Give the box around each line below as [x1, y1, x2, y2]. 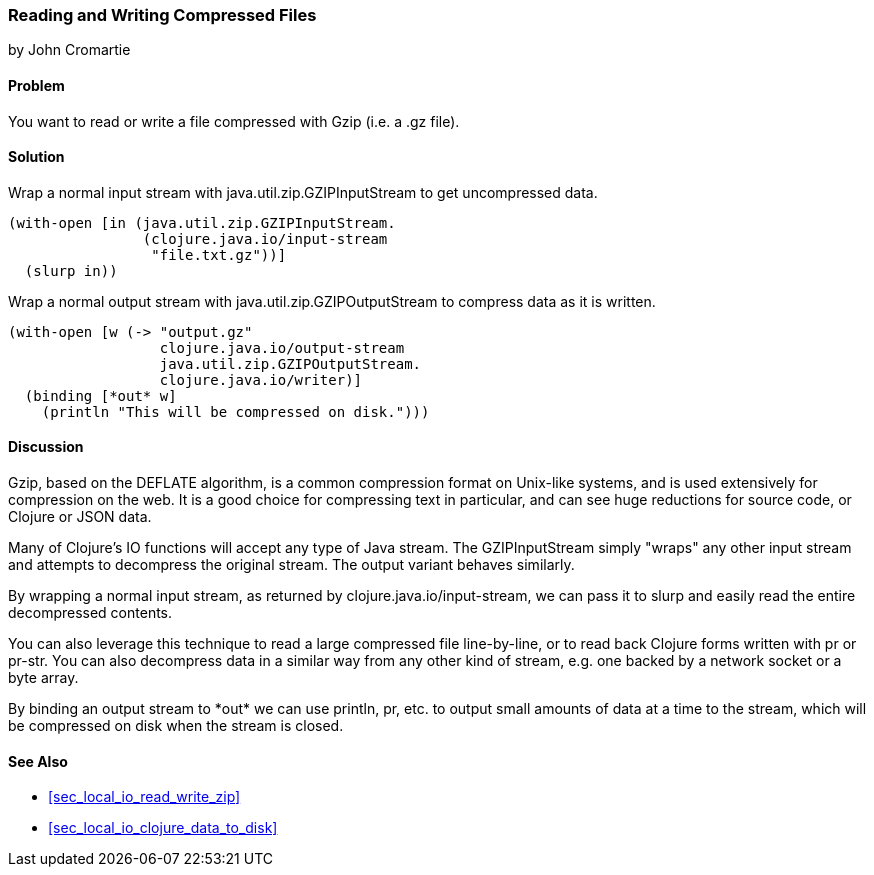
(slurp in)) [24, 262, 118, 279]
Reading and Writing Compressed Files [8, 5, 317, 25]
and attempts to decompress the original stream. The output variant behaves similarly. [8, 556, 575, 574]
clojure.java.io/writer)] [159, 371, 363, 388]
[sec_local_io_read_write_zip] [48, 788, 241, 806]
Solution [8, 148, 65, 166]
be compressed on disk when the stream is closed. [8, 717, 344, 735]
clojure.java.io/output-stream [159, 339, 405, 356]
